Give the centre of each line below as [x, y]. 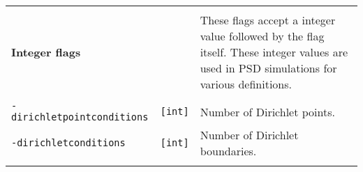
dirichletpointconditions [80, 117]
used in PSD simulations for [268, 68]
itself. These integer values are [274, 52]
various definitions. [246, 84]
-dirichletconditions [68, 143]
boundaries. [228, 151]
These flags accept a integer [268, 20]
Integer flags [46, 52]
